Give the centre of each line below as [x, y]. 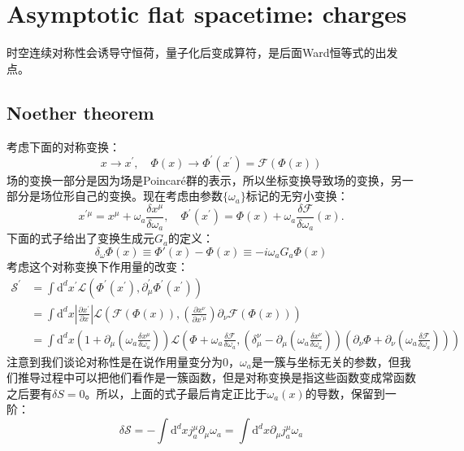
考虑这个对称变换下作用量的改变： [98, 266]
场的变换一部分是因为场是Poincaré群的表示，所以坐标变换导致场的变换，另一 [210, 180]
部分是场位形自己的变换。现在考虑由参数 [115, 196]
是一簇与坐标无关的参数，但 [325, 361]
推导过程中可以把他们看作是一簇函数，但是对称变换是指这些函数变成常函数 [217, 377]
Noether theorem [80, 112]
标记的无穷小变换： [297, 196]
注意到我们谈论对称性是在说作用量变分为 [115, 361]
